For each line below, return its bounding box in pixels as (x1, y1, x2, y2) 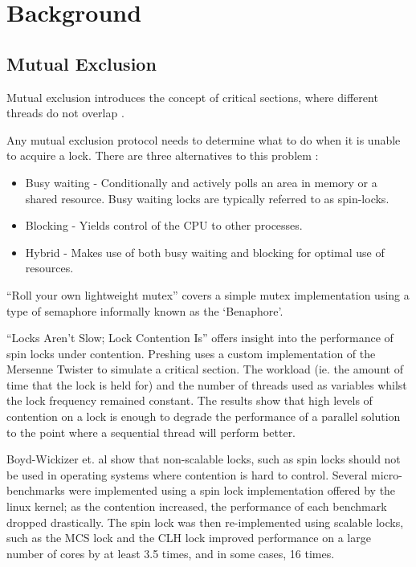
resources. (25, 259, 74, 276)
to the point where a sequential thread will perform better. (6, 423, 296, 440)
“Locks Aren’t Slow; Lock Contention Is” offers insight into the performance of (6, 329, 394, 346)
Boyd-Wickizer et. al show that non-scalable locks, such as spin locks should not (6, 451, 401, 467)
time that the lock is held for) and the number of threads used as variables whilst (6, 376, 407, 393)
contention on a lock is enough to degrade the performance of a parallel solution (6, 408, 401, 425)
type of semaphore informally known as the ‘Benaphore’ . (6, 302, 283, 319)
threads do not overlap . (6, 104, 124, 121)
